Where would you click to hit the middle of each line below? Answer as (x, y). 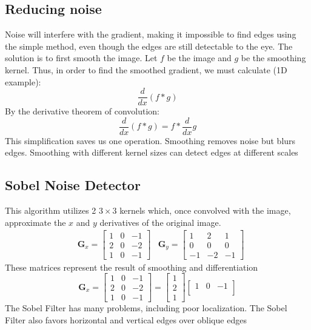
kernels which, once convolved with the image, (205, 210)
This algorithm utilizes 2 (51, 210)
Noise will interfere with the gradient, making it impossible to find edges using (151, 34)
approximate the (35, 222)
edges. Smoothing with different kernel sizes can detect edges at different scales (152, 152)
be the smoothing (273, 58)
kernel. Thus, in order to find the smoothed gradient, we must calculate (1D (146, 69)
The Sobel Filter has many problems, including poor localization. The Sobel (146, 308)
